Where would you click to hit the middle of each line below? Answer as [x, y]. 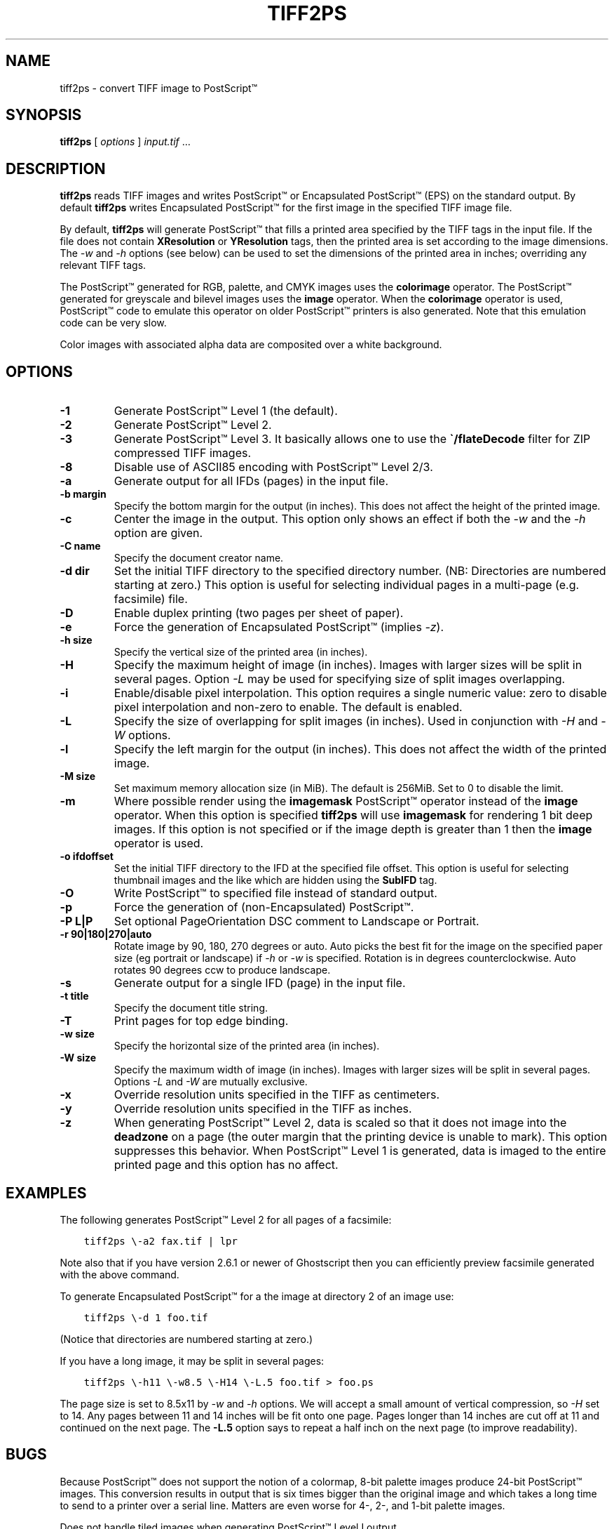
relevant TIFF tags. [103, 265]
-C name [80, 546]
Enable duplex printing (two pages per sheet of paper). [259, 613]
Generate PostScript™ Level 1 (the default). [226, 411]
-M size [78, 776]
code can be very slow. [113, 323]
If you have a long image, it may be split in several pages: [192, 1361]
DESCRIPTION [56, 168]
